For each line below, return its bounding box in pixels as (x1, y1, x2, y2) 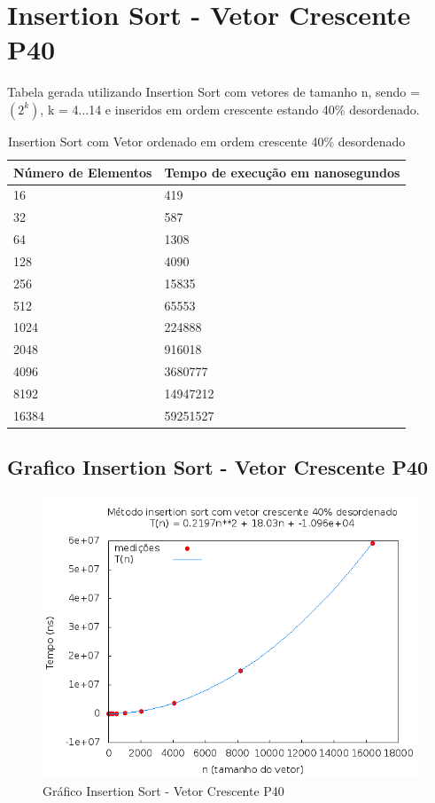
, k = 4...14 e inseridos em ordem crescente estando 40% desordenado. (40, 99, 420, 118)
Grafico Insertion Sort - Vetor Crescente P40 (7, 453, 429, 481)
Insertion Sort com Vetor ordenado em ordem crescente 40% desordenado (7, 131, 406, 150)
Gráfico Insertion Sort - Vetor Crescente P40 (43, 781, 284, 799)
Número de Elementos (13, 162, 152, 181)
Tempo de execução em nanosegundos (164, 162, 400, 181)
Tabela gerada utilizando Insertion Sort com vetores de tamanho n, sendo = (7, 83, 420, 101)
